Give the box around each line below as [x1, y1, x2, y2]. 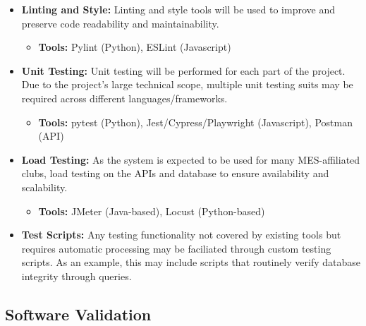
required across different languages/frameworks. [21, 90, 228, 105]
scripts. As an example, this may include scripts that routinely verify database [21, 255, 360, 270]
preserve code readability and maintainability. [21, 16, 219, 30]
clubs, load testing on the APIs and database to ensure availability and [21, 166, 329, 181]
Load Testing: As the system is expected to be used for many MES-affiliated [21, 152, 360, 167]
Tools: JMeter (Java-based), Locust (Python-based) [38, 203, 265, 218]
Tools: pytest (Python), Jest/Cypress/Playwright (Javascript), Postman [38, 114, 353, 129]
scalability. [21, 179, 68, 194]
